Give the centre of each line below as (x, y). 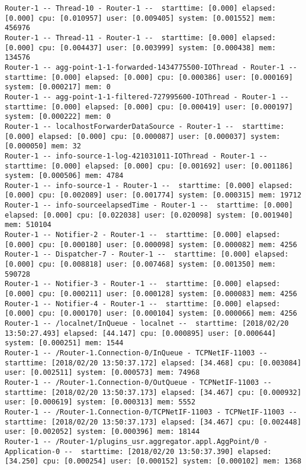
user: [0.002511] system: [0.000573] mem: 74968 (102, 373)
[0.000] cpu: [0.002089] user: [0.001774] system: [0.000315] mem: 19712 (153, 195)
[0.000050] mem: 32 (43, 146)
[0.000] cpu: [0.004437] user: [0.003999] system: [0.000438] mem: (141, 48)
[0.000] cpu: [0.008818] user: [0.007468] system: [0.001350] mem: (141, 265)
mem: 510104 (28, 225)
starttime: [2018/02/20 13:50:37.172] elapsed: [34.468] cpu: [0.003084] (153, 363)
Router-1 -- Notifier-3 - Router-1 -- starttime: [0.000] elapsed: (143, 284)
